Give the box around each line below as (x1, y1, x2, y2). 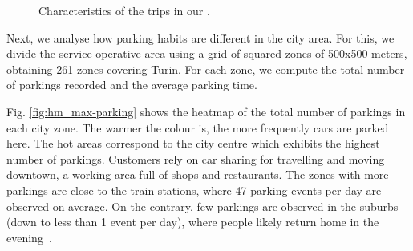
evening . (6, 229, 52, 245)
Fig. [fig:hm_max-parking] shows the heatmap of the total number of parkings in (6, 103, 406, 119)
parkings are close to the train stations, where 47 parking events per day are (6, 181, 382, 198)
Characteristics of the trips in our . (38, 2, 210, 18)
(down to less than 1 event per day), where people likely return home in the (6, 213, 379, 230)
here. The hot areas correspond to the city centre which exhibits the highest (6, 135, 380, 152)
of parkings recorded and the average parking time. (6, 76, 257, 93)
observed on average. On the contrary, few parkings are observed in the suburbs (6, 197, 399, 214)
